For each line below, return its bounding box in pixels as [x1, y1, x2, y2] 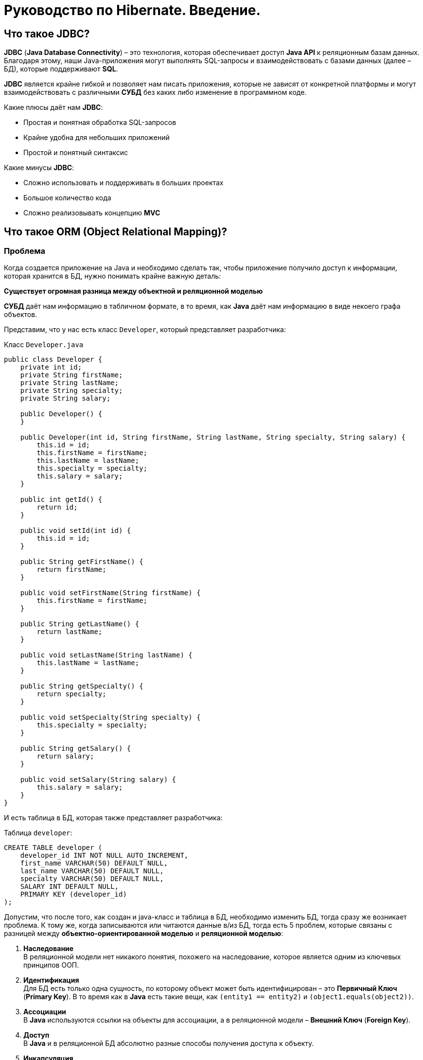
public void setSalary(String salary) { [20, 776, 176, 784]
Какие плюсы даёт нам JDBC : [4, 103, 103, 112]
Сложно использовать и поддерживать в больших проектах [23, 178, 224, 187]
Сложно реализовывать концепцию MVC [23, 209, 160, 217]
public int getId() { [20, 495, 103, 504]
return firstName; [36, 565, 106, 574]
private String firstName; [20, 371, 123, 379]
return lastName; [36, 628, 103, 636]
